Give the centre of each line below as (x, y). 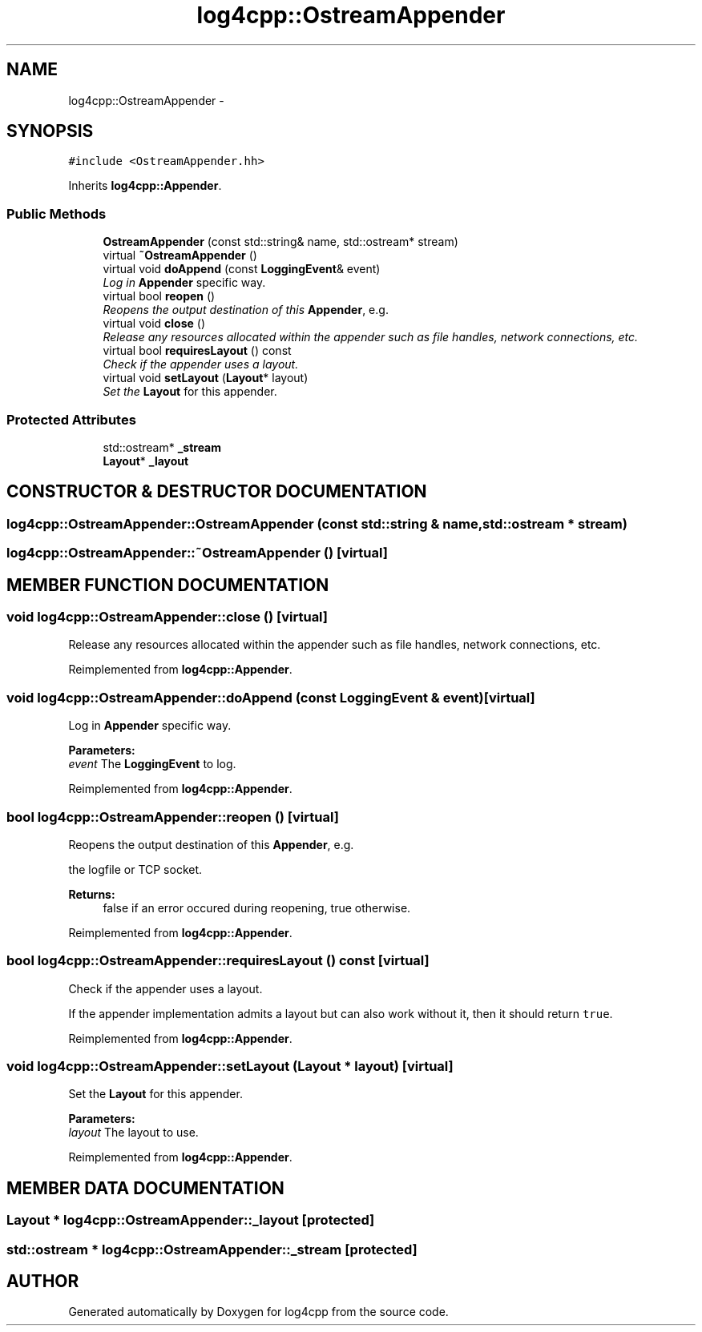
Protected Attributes (71, 419)
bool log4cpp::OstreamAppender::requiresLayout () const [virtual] (218, 961)
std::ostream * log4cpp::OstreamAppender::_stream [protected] (212, 1249)
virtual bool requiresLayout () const (197, 351)
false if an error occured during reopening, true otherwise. (257, 907)
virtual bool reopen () (159, 296)
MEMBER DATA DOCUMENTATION (145, 1188)
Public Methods (56, 213)
